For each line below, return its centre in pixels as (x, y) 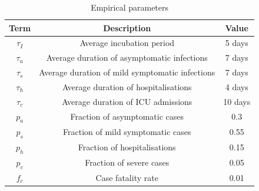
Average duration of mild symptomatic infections (127, 72)
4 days (237, 86)
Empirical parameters (130, 7)
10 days (237, 101)
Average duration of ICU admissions (127, 101)
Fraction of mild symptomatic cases (127, 132)
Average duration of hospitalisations (127, 86)
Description (127, 27)
